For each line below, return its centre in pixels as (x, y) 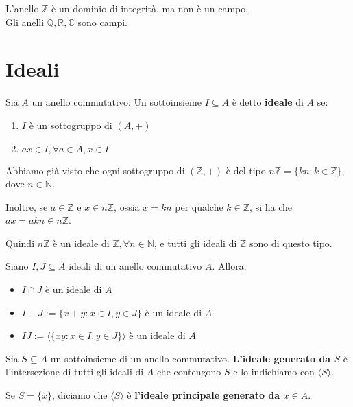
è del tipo (246, 170)
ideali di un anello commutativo (135, 266)
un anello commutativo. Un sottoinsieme (117, 102)
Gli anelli (25, 22)
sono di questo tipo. (291, 243)
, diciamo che (80, 395)
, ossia (127, 206)
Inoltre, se (27, 206)
